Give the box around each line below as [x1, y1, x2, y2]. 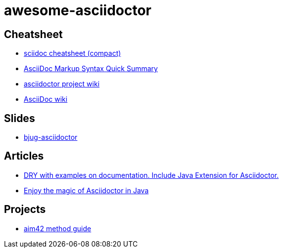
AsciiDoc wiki [24, 95, 68, 104]
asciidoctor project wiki [24, 80, 100, 88]
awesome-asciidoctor [4, 2, 151, 19]
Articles [4, 150, 44, 163]
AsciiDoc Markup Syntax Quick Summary [24, 64, 158, 73]
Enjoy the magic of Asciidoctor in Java [24, 186, 149, 195]
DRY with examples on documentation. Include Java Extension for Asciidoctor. [24, 170, 279, 179]
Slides [4, 112, 35, 125]
